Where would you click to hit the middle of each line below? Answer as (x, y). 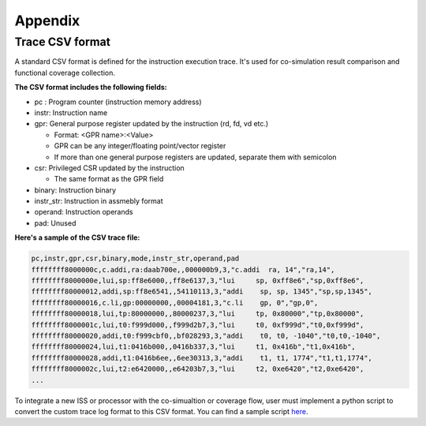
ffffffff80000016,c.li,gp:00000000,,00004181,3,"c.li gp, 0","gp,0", (175, 303)
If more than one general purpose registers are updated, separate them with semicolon (195, 157)
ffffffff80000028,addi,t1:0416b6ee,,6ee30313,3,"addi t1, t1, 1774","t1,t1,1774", (202, 358)
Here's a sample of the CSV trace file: (77, 237)
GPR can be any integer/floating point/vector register (140, 146)
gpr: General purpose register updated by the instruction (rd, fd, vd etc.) (151, 124)
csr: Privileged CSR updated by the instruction (109, 168)
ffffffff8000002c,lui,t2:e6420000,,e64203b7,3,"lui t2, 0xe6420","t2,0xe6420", (198, 369)
